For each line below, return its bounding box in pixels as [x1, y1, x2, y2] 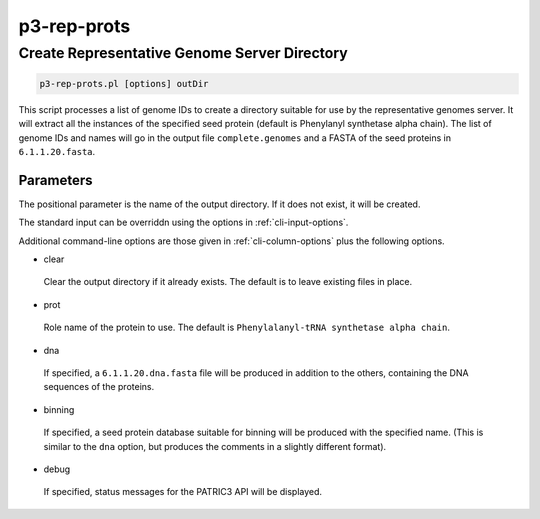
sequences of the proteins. [43, 381, 155, 393]
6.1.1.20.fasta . [18, 145, 96, 157]
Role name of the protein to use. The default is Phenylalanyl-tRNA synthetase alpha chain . [43, 321, 450, 334]
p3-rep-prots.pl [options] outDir [39, 78, 209, 89]
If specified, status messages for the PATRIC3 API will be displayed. [43, 486, 323, 498]
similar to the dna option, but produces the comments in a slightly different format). [43, 440, 387, 452]
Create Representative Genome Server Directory [18, 44, 349, 62]
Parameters [18, 171, 93, 189]
